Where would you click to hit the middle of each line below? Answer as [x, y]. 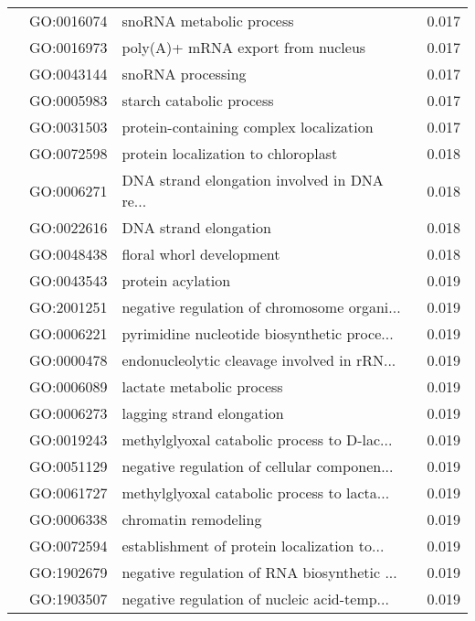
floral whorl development [201, 254]
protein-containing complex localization [248, 127]
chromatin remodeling [192, 519]
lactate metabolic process [202, 386]
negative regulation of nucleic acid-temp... [255, 599]
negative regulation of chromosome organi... [261, 307]
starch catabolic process [198, 100]
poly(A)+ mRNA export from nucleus [244, 47]
